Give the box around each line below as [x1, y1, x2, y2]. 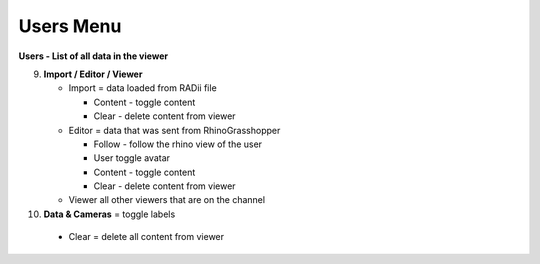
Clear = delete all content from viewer [68, 231, 225, 243]
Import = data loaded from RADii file [68, 82, 217, 94]
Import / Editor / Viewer [43, 68, 143, 80]
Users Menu [18, 15, 122, 37]
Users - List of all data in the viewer [18, 50, 169, 62]
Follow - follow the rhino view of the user [93, 138, 263, 150]
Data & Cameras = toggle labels [43, 208, 176, 220]
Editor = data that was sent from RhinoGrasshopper [68, 124, 281, 136]
